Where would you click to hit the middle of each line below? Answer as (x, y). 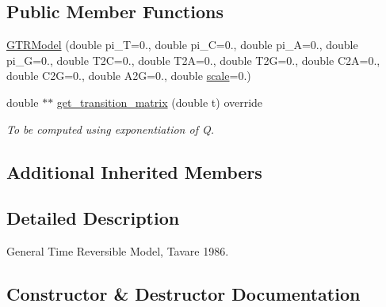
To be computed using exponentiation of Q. (110, 129)
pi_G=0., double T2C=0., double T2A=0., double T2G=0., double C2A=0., (193, 60)
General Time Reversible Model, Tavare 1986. (118, 251)
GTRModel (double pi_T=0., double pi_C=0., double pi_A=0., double (182, 45)
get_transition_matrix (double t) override (160, 102)
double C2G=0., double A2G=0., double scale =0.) (129, 76)
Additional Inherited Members (134, 171)
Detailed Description (93, 218)
